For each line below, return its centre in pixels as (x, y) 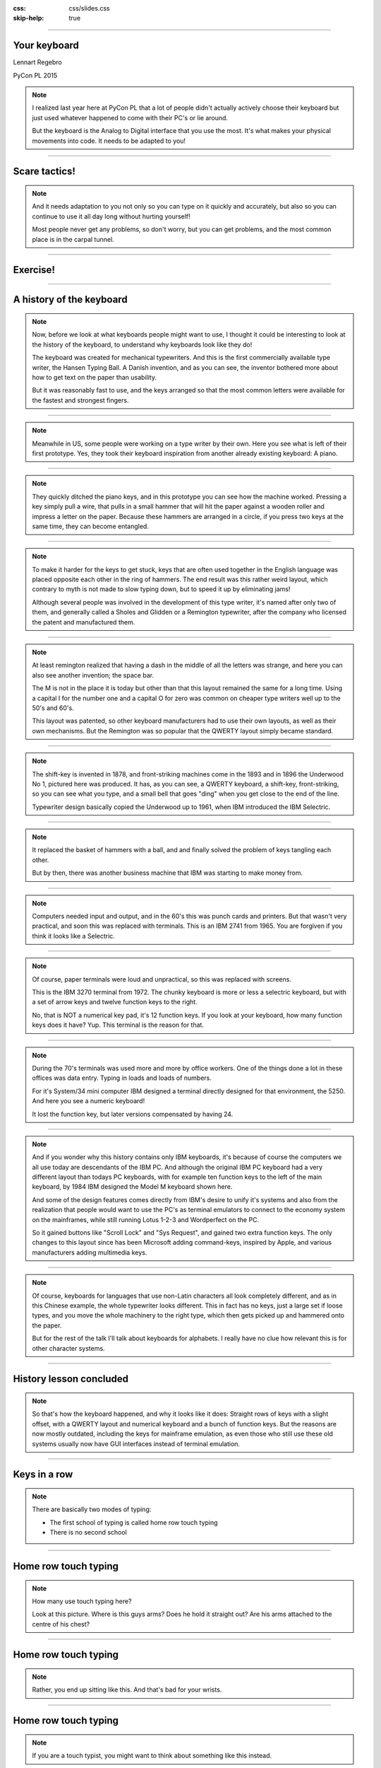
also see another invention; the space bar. (93, 675)
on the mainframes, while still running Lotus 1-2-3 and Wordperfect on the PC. (146, 1219)
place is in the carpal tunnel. (73, 239)
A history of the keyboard (70, 299)
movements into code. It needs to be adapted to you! (109, 141)
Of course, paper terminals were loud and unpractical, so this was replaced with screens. (162, 979)
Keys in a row (43, 1475)
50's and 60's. (53, 708)
